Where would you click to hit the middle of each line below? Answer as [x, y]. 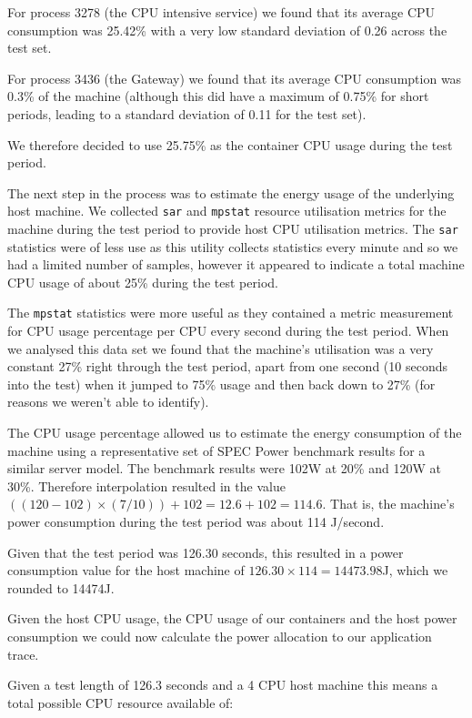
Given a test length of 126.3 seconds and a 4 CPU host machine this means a [223, 685]
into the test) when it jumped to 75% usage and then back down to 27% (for [221, 384]
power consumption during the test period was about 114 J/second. [196, 522]
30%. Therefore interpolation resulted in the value [146, 485]
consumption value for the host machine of [126, 570]
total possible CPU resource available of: [121, 702]
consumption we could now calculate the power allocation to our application [220, 636]
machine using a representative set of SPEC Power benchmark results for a [216, 450]
